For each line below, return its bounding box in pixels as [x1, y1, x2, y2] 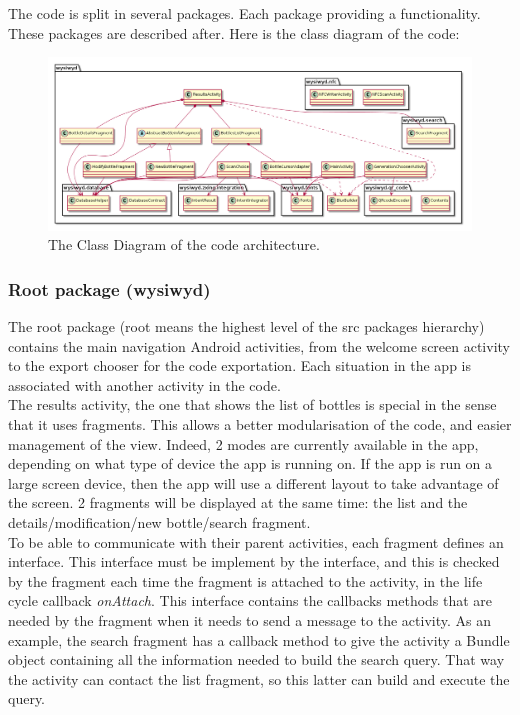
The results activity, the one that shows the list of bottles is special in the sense [8, 394, 497, 415]
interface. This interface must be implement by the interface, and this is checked [8, 551, 500, 572]
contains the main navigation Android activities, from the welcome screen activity [8, 335, 510, 356]
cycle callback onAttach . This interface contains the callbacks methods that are [8, 590, 493, 611]
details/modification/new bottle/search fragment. [8, 512, 311, 533]
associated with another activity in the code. [8, 374, 281, 395]
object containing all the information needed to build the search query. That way [8, 649, 505, 670]
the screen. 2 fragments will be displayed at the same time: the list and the [8, 492, 468, 513]
